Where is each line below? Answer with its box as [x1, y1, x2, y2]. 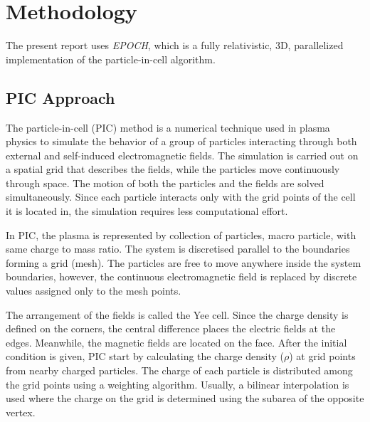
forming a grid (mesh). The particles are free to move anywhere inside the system [6, 255, 361, 270]
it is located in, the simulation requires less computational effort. [6, 204, 288, 218]
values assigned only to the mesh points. [6, 283, 181, 298]
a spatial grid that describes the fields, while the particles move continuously [6, 162, 340, 176]
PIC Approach [6, 86, 115, 108]
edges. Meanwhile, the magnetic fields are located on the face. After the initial [6, 334, 347, 349]
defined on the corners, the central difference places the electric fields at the [6, 321, 336, 336]
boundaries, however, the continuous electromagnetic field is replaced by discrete [6, 269, 357, 284]
